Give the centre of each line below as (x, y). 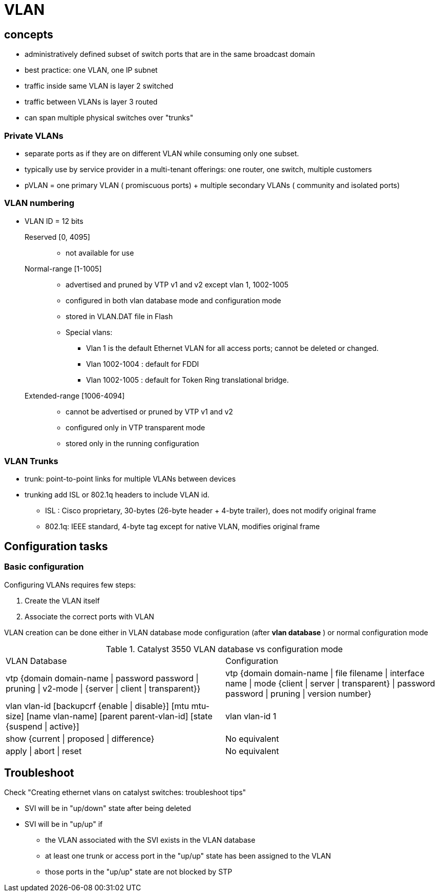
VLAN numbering (39, 203)
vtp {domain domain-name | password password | (102, 678)
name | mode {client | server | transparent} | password (330, 683)
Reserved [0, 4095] (57, 237)
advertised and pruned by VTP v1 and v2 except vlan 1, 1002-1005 (177, 284)
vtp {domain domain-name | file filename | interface (325, 673)
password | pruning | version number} (299, 693)
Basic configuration (44, 567)
